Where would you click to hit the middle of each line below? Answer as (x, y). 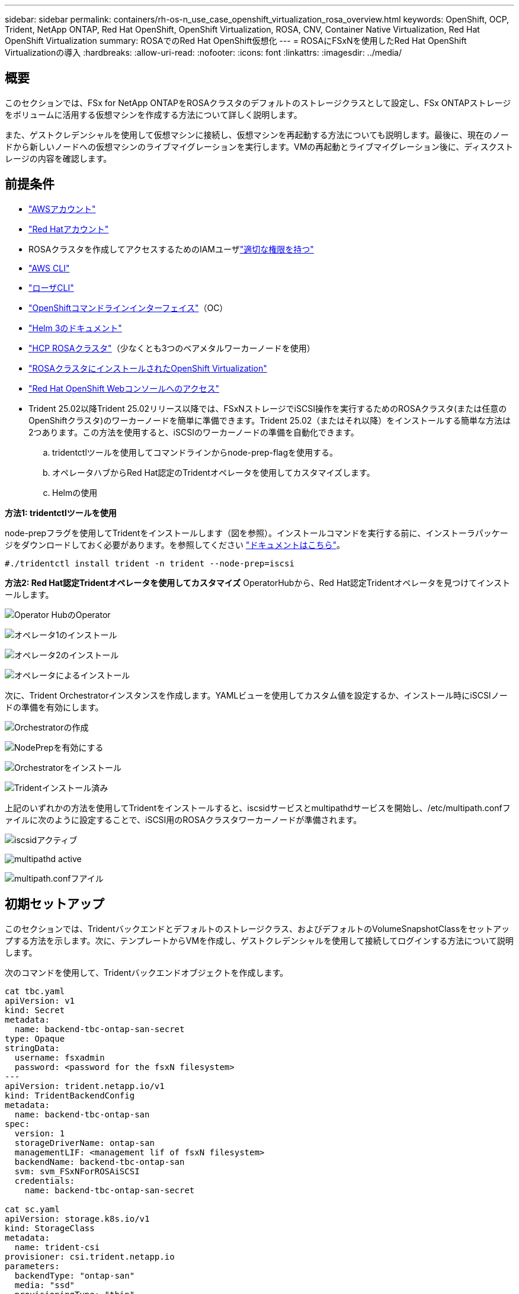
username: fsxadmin (60, 1057)
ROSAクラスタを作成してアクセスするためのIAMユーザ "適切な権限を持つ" (171, 249)
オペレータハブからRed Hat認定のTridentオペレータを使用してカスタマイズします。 (214, 472)
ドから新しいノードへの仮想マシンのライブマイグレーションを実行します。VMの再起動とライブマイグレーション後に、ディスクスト (259, 146)
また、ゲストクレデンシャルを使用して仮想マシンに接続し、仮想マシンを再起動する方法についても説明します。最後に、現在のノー (257, 134)
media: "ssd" (45, 1285)
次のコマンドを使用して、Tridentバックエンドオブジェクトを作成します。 (147, 972)
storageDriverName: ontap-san (84, 1143)
